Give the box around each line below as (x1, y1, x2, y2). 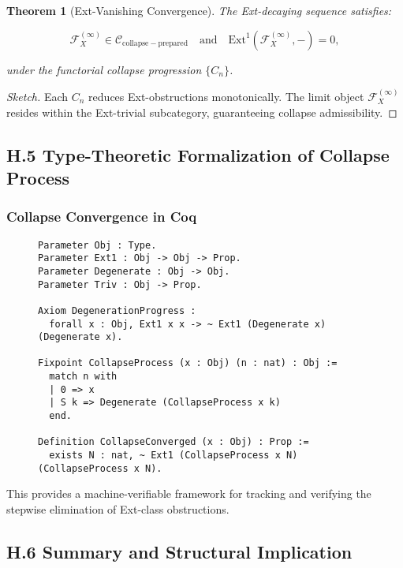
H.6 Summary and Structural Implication (6, 539, 353, 563)
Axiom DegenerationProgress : (38, 305, 196, 316)
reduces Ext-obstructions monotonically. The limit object (88, 88, 364, 104)
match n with (49, 371, 118, 383)
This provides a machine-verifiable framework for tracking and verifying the (6, 485, 371, 502)
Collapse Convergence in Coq (6, 207, 197, 226)
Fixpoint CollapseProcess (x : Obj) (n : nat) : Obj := (38, 357, 338, 369)
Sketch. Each (6, 88, 69, 104)
